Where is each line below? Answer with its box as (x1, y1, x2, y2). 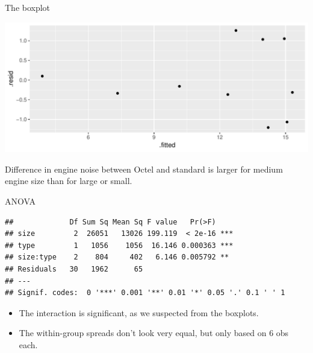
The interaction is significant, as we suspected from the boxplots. (19, 306, 259, 319)
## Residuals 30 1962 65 (5, 264, 143, 273)
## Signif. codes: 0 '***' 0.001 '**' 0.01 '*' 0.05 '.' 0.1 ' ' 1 (5, 288, 285, 297)
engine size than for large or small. (5, 174, 132, 187)
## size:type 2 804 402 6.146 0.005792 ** (5, 253, 229, 262)
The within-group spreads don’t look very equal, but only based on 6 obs (19, 326, 289, 339)
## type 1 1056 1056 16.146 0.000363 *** (5, 241, 234, 250)
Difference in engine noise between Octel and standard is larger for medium (5, 162, 283, 175)
